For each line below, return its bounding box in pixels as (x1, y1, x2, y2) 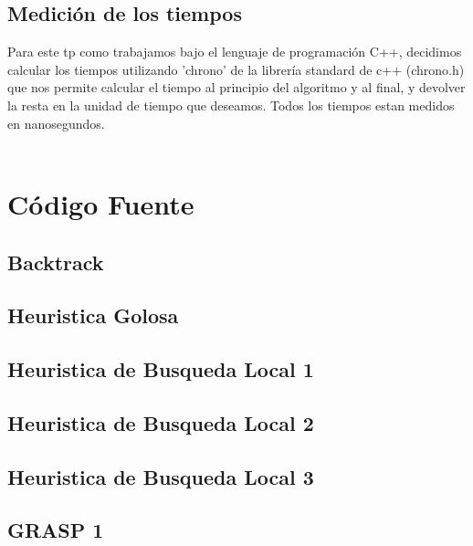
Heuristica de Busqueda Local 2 (7, 408, 314, 436)
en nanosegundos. (7, 113, 105, 132)
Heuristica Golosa (7, 301, 179, 330)
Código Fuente (7, 184, 194, 222)
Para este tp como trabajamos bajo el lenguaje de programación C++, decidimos (7, 42, 462, 61)
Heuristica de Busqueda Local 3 (7, 462, 314, 490)
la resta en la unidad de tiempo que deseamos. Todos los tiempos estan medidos (7, 95, 455, 114)
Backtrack (7, 247, 104, 276)
